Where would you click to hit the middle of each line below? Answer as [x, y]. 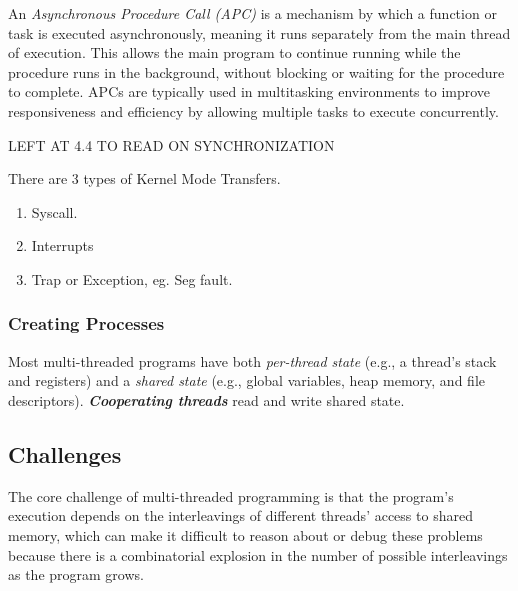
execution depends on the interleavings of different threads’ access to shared [240, 515]
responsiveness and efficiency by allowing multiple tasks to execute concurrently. [253, 110]
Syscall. [54, 211]
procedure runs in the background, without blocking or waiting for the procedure [256, 71]
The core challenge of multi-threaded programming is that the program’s [231, 495]
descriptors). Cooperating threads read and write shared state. [206, 399]
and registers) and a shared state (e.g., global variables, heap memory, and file [246, 380]
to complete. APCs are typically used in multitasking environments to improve [249, 91]
